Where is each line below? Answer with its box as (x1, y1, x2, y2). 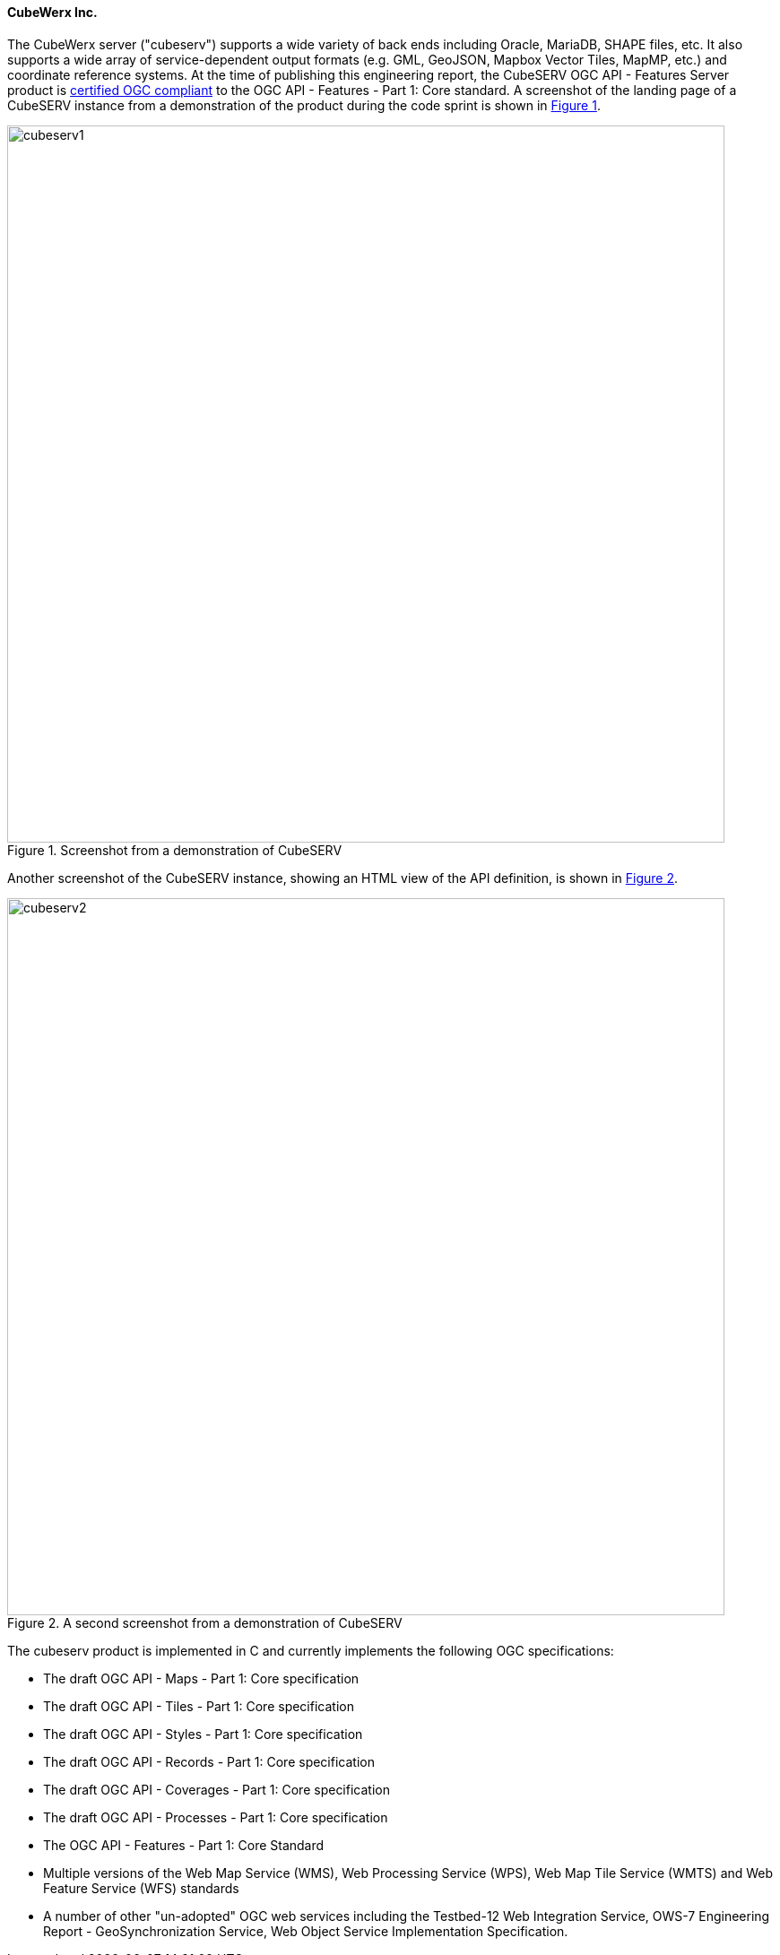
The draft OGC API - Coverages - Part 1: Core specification (43, 1781, 390, 1797)
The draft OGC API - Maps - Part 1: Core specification (43, 1670, 360, 1686)
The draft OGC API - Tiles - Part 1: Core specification (43, 1698, 354, 1714)
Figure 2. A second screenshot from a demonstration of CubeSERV (7, 1614, 403, 1631)
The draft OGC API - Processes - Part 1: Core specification (43, 1809, 388, 1825)
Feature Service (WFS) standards (43, 1880, 239, 1896)
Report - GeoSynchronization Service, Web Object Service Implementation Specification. (43, 1923, 568, 1939)
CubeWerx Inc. (7, 4, 98, 20)
